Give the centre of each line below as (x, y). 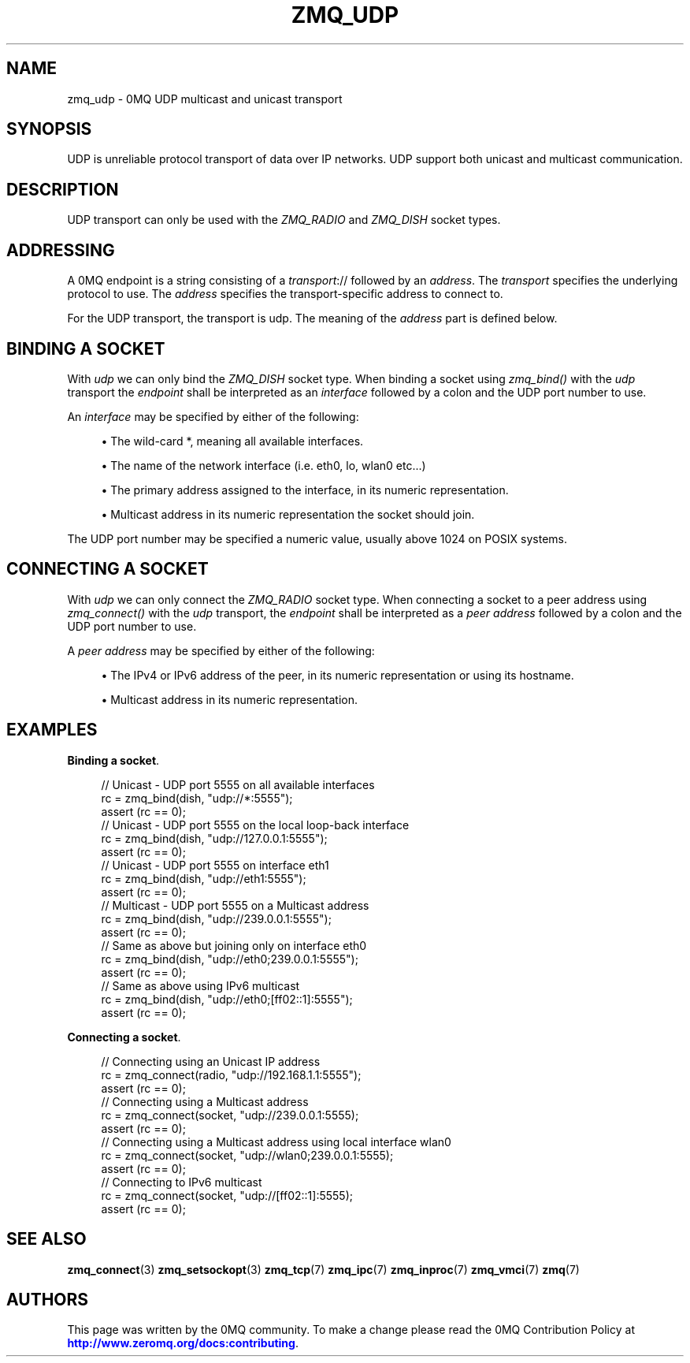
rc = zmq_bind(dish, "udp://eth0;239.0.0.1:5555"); (230, 959)
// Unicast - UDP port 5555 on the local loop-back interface (255, 825)
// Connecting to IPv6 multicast (182, 1182)
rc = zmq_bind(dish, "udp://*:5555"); (197, 798)
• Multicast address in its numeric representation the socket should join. (288, 514)
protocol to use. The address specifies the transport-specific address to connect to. (285, 294)
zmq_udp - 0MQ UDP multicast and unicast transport (205, 99)
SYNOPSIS (49, 129)
